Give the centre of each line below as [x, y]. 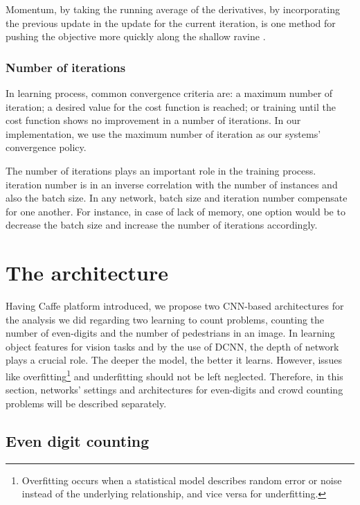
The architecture [87, 273]
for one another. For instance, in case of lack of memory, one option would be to [175, 211]
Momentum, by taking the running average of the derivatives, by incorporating [173, 9]
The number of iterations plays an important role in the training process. [161, 170]
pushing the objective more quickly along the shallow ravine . [136, 36]
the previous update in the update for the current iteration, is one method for [171, 23]
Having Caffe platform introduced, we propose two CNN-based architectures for [175, 306]
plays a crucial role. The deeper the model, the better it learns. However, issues [174, 360]
